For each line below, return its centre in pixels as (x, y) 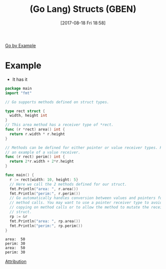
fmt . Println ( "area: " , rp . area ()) (45, 221)
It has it (20, 79)
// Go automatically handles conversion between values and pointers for (87, 198)
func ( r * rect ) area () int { (35, 130)
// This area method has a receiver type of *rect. (59, 125)
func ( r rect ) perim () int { (35, 157)
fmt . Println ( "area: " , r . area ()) (44, 189)
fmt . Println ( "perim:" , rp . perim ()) (46, 226)
